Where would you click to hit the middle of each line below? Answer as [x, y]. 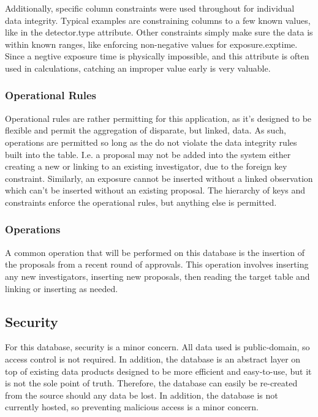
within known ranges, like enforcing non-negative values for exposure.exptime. [151, 44]
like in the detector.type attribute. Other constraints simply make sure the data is [159, 32]
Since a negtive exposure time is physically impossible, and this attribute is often [157, 56]
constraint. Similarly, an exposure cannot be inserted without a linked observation [159, 178]
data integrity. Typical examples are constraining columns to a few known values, [158, 20]
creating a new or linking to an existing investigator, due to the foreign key [146, 166]
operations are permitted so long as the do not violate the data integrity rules [151, 142]
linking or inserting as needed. [62, 288]
